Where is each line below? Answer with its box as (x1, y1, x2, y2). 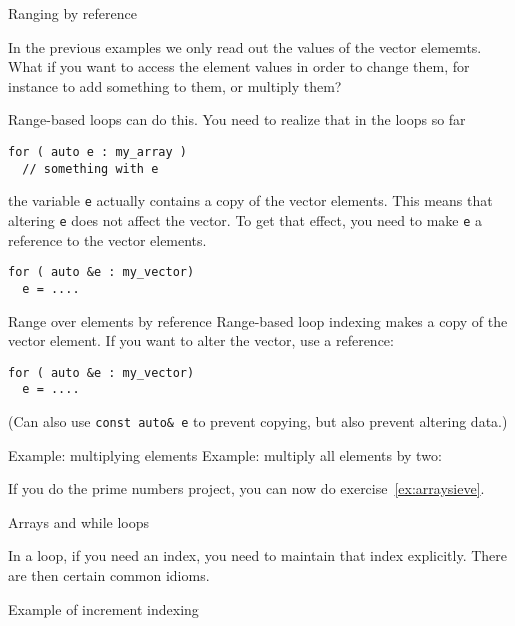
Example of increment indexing (8, 598, 199, 619)
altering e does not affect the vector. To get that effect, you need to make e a (8, 209, 483, 230)
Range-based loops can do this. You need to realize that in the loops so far (8, 109, 466, 130)
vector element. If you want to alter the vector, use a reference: (8, 330, 394, 351)
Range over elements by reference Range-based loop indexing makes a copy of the (8, 310, 508, 331)
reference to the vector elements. (8, 229, 207, 250)
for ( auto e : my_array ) (8, 144, 187, 159)
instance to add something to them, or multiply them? (8, 75, 342, 96)
